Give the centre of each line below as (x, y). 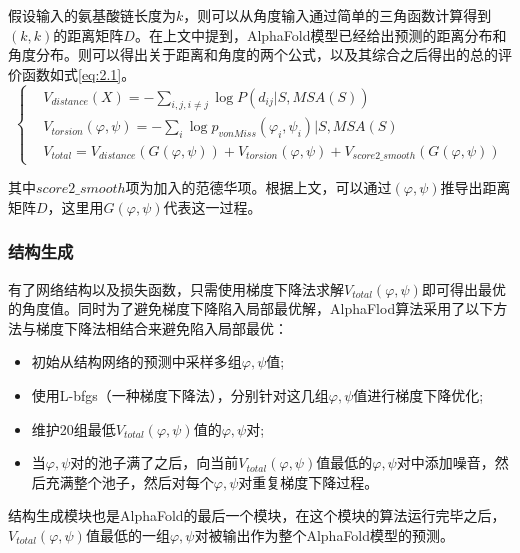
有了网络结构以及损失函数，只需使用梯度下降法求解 (176, 288)
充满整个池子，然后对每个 (129, 481)
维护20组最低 (73, 428)
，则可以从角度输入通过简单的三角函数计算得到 (337, 15)
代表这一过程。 (212, 206)
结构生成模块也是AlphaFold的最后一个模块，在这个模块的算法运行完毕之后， (257, 515)
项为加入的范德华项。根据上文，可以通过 (258, 187)
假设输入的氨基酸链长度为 (92, 15)
